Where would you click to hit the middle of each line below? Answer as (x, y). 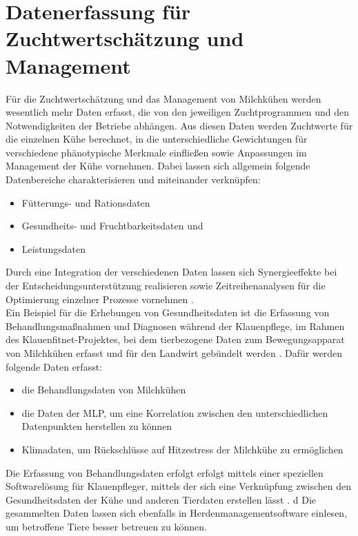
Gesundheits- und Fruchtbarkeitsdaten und (112, 226)
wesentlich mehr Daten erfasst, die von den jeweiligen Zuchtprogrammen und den (177, 112)
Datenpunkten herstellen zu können (97, 426)
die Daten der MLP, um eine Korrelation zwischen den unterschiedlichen (175, 412)
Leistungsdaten (53, 248)
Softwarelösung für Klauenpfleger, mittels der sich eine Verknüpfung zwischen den (179, 486)
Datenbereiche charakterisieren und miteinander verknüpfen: (133, 179)
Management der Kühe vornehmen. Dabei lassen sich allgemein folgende (158, 166)
